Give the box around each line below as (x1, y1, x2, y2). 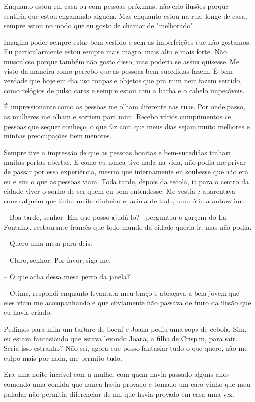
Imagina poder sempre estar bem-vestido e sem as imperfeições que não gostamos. (4, 36, 251, 47)
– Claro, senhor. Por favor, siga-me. (4, 255, 111, 265)
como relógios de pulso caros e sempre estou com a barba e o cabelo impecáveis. (4, 85, 245, 95)
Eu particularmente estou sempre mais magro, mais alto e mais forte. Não (4, 46, 227, 57)
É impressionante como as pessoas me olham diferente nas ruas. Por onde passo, (4, 101, 245, 112)
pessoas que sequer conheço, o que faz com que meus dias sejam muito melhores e (4, 121, 250, 131)
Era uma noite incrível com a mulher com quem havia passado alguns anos (4, 369, 229, 379)
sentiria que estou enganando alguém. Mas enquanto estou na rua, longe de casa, (4, 10, 247, 21)
